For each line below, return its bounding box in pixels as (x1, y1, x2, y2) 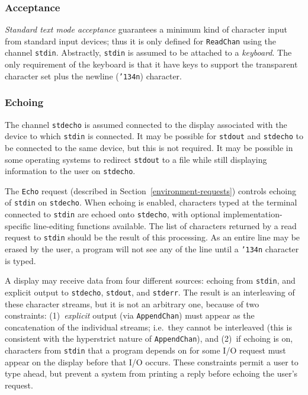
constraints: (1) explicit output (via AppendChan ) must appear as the (5, 309, 255, 322)
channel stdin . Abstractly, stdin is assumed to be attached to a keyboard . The (5, 46, 292, 59)
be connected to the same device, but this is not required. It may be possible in (5, 141, 293, 153)
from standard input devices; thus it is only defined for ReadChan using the (5, 34, 276, 47)
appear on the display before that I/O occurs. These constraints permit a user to (5, 355, 299, 368)
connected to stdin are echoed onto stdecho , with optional (5, 208, 221, 220)
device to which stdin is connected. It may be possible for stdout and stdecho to (5, 130, 304, 142)
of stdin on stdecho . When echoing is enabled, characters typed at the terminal (5, 196, 297, 208)
